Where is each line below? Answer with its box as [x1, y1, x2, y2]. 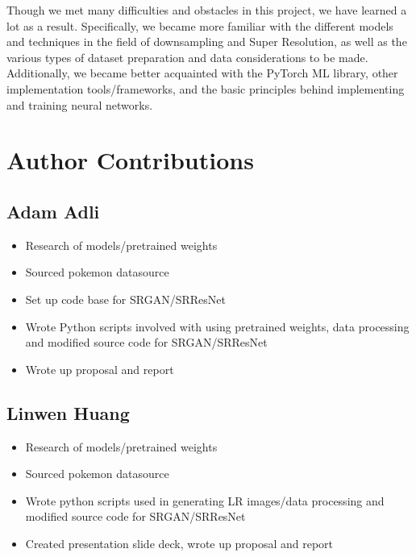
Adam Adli [6, 198, 100, 223]
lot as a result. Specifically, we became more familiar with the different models [6, 17, 393, 34]
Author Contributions [6, 143, 254, 177]
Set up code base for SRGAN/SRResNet [25, 290, 226, 307]
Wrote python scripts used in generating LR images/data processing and [25, 492, 385, 509]
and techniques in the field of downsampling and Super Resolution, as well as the [6, 33, 407, 50]
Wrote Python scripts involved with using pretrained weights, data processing [25, 318, 410, 335]
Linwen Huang [6, 400, 130, 425]
